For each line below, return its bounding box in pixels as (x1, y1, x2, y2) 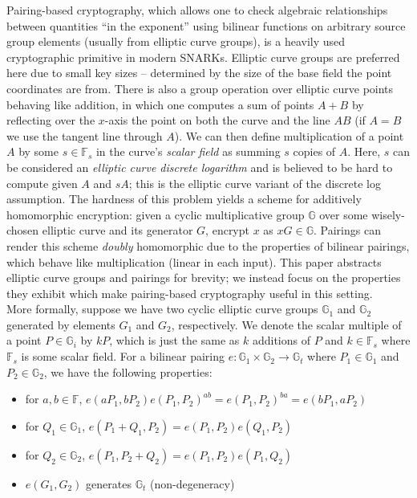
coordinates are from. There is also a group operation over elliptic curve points (6, 80, 394, 96)
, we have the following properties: (43, 363, 213, 380)
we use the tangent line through (6, 127, 163, 144)
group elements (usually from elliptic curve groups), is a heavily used (6, 33, 346, 50)
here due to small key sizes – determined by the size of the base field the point (6, 64, 392, 81)
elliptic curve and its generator (42, 222, 193, 239)
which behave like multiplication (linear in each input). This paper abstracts (6, 253, 382, 270)
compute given (6, 174, 78, 191)
